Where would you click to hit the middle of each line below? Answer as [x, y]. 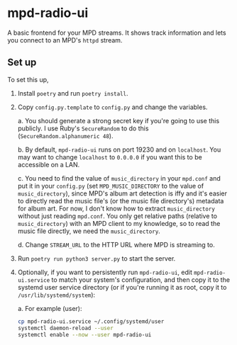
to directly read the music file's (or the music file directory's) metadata [121, 200]
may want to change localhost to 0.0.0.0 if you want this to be [110, 157]
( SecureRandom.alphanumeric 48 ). [65, 135]
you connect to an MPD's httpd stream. [65, 40]
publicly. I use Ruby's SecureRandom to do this [83, 128]
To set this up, [28, 79]
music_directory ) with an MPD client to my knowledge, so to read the [119, 223]
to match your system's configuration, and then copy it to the [141, 279]
